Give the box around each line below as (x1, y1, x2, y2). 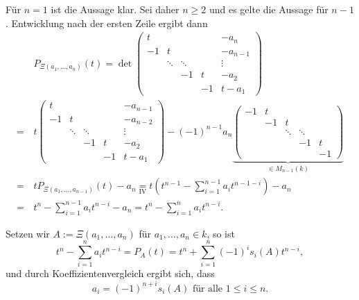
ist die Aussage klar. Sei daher (51, 2, 179, 16)
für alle (192, 283, 223, 294)
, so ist (207, 226, 235, 240)
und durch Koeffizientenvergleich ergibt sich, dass (6, 266, 215, 281)
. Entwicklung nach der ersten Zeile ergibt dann (6, 15, 208, 30)
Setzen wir (6, 226, 50, 240)
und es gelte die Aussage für (209, 2, 329, 16)
